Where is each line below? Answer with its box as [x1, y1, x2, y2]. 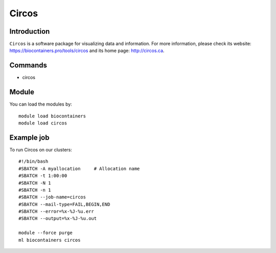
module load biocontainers [18, 113, 86, 119]
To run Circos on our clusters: [9, 146, 73, 153]
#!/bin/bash [18, 159, 49, 164]
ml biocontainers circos [18, 237, 81, 243]
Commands [9, 61, 48, 70]
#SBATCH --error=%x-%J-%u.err [18, 209, 95, 214]
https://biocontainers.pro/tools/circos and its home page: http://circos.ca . [9, 47, 165, 54]
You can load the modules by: [9, 101, 73, 107]
